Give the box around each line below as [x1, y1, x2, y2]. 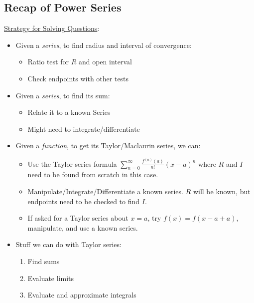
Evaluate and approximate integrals [27, 290, 136, 300]
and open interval [78, 56, 132, 67]
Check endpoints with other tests [27, 73, 129, 83]
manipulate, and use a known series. [27, 222, 138, 233]
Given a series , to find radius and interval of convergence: [15, 39, 192, 50]
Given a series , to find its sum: [15, 90, 110, 100]
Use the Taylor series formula [27, 158, 117, 169]
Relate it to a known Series [27, 107, 111, 117]
